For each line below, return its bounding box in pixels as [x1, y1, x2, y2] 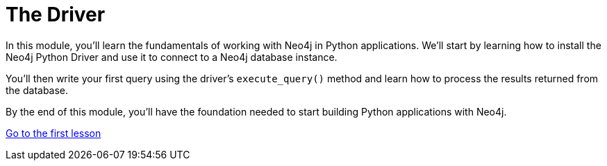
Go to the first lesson [6, 127, 101, 139]
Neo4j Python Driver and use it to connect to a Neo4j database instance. [6, 50, 338, 63]
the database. [6, 84, 69, 96]
